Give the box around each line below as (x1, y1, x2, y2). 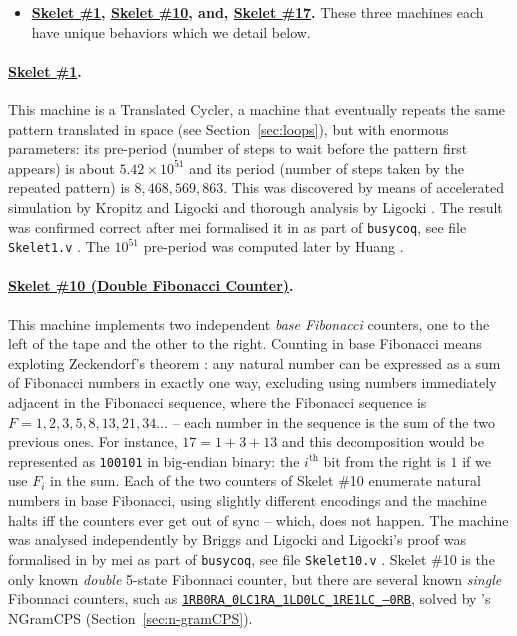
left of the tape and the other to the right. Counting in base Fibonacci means (8, 333, 482, 354)
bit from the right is (323, 450, 446, 471)
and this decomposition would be (281, 431, 484, 452)
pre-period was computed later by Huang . (143, 236, 404, 257)
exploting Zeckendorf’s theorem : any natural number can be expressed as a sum (8, 352, 501, 373)
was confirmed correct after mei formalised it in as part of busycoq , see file (8, 216, 467, 237)
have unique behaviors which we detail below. (31, 21, 311, 42)
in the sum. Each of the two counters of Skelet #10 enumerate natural (50, 470, 481, 491)
